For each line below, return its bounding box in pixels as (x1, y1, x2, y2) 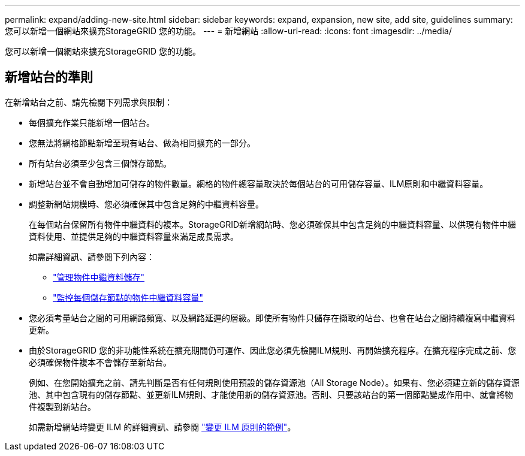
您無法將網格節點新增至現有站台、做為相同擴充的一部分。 (29, 137, 255, 148)
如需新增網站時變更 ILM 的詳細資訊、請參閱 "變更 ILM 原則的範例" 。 (29, 421, 296, 432)
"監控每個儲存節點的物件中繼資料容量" (53, 292, 204, 303)
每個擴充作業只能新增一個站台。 (29, 117, 155, 128)
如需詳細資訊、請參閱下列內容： (29, 251, 155, 262)
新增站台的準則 (5, 70, 93, 85)
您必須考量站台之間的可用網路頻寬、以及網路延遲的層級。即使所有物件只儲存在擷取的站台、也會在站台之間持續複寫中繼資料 (29, 312, 515, 323)
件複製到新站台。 (29, 401, 96, 412)
